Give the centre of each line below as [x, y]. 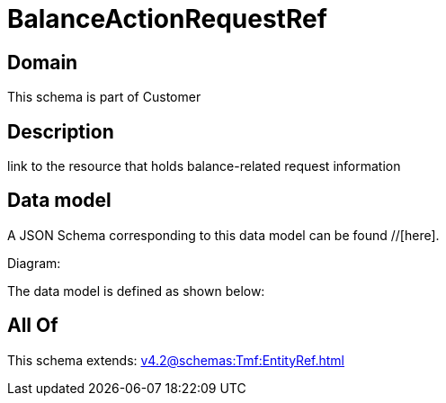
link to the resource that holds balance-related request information [204, 166]
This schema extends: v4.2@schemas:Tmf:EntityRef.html [176, 360]
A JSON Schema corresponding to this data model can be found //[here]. [223, 235]
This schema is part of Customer [104, 97]
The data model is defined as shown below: [136, 291]
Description [61, 131]
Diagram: [34, 263]
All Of [33, 326]
